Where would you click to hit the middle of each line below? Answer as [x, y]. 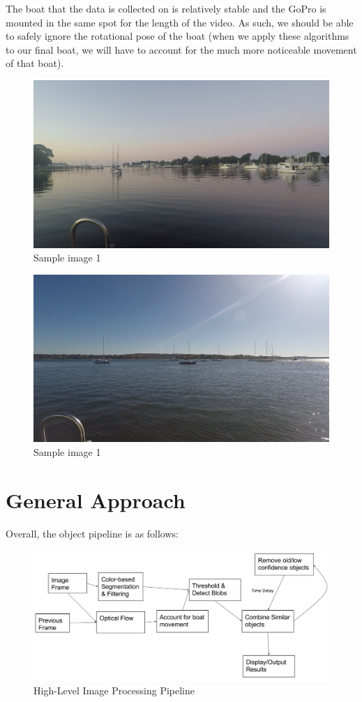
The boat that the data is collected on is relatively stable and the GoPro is [166, 8]
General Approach [96, 499]
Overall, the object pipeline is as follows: [92, 533]
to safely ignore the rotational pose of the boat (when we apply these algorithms [178, 36]
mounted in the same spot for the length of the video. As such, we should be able [180, 22]
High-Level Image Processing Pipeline [114, 690]
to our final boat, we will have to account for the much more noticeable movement [181, 49]
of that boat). [35, 63]
